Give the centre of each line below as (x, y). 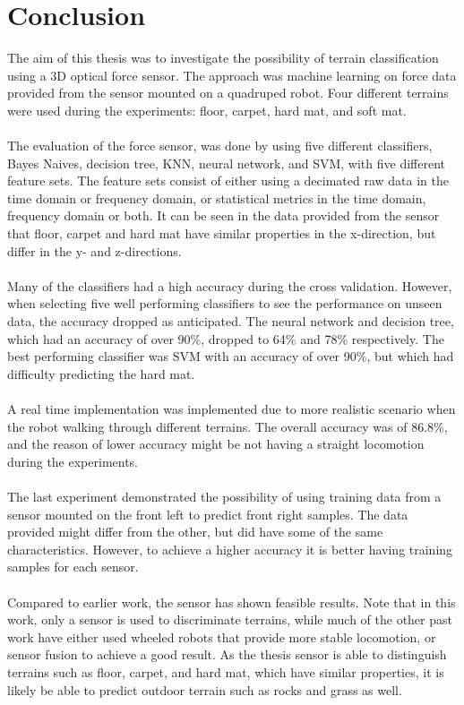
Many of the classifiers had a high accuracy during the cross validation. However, (230, 285)
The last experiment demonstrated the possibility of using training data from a (224, 496)
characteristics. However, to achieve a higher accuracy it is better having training (230, 549)
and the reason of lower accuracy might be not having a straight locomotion (216, 444)
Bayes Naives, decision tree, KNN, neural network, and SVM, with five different (227, 163)
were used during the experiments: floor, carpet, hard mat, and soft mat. (207, 110)
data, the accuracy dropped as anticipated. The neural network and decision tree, (231, 321)
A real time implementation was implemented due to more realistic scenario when (232, 408)
